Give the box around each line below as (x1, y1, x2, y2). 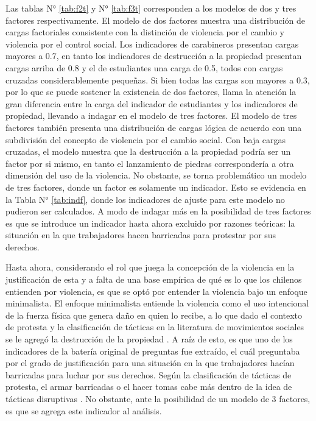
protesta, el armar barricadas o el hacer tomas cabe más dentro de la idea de (5, 380, 292, 393)
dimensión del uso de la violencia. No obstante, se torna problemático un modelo (5, 169, 307, 182)
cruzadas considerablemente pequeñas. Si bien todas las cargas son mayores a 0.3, (5, 73, 310, 86)
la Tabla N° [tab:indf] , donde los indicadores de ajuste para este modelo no (5, 193, 285, 205)
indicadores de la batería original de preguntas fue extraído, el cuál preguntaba (5, 344, 300, 357)
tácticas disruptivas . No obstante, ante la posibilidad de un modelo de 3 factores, (5, 392, 311, 405)
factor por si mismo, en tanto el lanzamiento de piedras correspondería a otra (5, 157, 294, 169)
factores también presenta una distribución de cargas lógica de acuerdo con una (5, 121, 302, 133)
